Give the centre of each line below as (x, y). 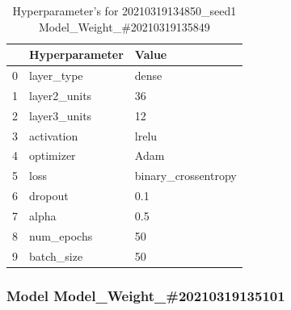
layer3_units (61, 115)
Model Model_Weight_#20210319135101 (146, 295)
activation (54, 135)
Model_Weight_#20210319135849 (124, 26)
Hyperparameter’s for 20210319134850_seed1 (124, 10)
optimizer (53, 155)
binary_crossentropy (186, 176)
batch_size (56, 256)
